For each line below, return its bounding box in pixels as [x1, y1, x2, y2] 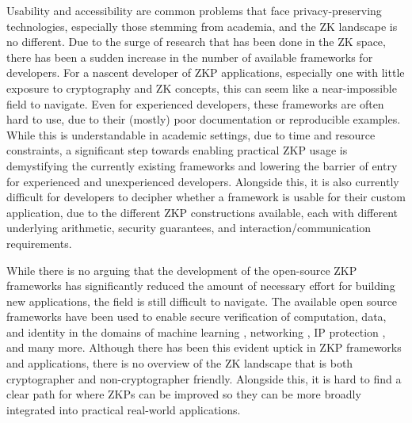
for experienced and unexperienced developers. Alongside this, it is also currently [6, 173, 399, 189]
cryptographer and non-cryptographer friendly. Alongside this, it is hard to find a [6, 370, 402, 387]
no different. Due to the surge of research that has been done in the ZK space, [6, 33, 386, 50]
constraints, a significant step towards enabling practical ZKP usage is [6, 142, 348, 158]
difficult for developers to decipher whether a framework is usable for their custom [6, 189, 406, 205]
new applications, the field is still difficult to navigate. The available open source [6, 292, 398, 309]
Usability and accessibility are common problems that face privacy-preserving [6, 2, 382, 18]
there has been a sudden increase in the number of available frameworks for [6, 48, 373, 65]
